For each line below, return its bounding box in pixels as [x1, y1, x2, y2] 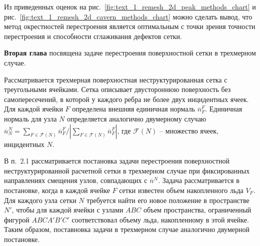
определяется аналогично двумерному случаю [66, 113, 206, 123]
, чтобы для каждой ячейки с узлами [11, 204, 123, 215]
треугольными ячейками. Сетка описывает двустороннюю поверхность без [4, 84, 231, 94]
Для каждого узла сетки [4, 194, 76, 205]
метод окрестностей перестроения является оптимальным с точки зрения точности [4, 21, 255, 31]
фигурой [4, 214, 29, 224]
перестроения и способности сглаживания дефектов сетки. [4, 30, 182, 41]
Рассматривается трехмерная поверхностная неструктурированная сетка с [4, 74, 227, 84]
